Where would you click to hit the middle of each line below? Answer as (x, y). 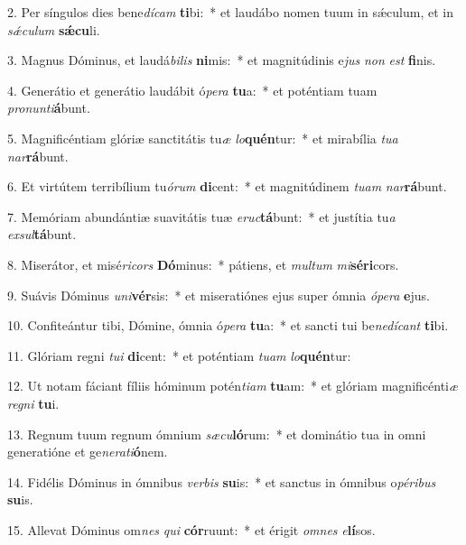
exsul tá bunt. (42, 234)
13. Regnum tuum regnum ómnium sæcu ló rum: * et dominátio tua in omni (217, 434)
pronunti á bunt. (49, 108)
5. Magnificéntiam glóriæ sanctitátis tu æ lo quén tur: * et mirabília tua (203, 138)
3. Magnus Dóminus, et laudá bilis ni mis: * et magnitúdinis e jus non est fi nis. (222, 60)
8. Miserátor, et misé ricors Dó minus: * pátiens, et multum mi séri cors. (203, 264)
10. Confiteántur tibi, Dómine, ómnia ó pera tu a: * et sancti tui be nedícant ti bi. (228, 325)
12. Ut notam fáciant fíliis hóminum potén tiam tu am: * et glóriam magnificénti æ (233, 386)
